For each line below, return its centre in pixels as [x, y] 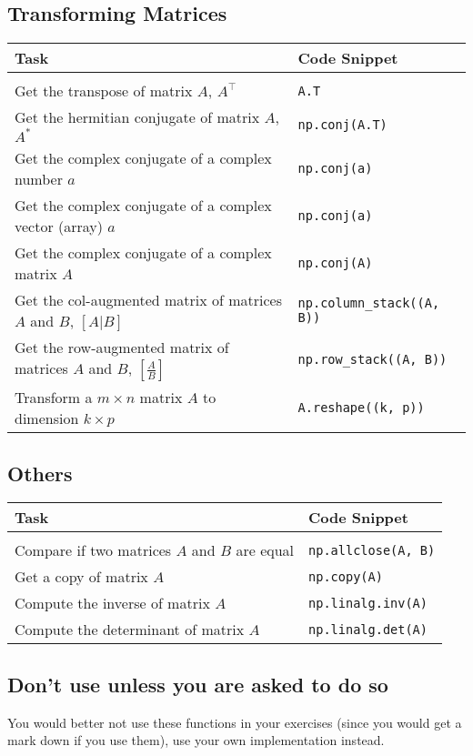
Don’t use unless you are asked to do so [198, 684]
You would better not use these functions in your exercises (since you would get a [235, 722]
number [39, 179]
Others [40, 473]
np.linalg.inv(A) [368, 603]
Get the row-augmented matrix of [122, 348]
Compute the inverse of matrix [112, 603]
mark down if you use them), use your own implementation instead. [196, 740]
